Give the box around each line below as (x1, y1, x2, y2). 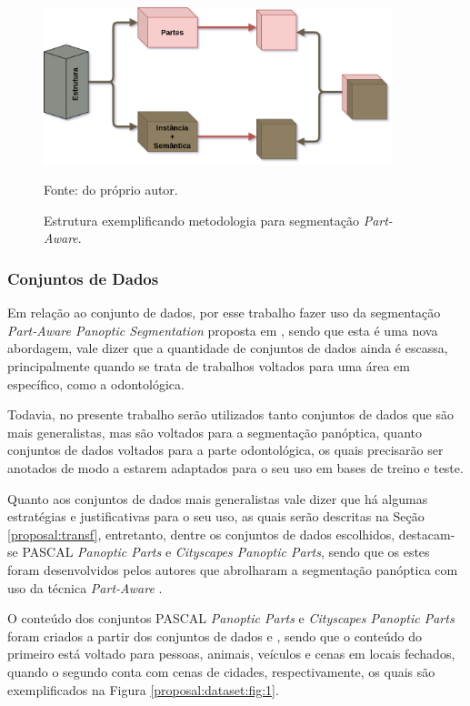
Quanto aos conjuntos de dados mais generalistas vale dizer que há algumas (7, 489, 428, 508)
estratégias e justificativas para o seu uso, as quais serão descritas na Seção (7, 507, 425, 526)
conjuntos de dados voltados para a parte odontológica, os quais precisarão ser (7, 440, 444, 459)
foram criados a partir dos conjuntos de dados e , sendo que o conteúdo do (7, 626, 422, 645)
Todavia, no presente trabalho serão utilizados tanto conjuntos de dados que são (7, 405, 454, 424)
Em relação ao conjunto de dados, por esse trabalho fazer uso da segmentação (7, 303, 441, 322)
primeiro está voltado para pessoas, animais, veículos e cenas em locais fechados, (7, 644, 455, 663)
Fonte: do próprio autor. (44, 180, 178, 199)
